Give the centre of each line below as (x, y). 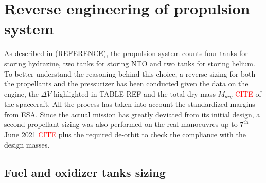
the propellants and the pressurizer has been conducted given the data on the (126, 84)
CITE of (248, 93)
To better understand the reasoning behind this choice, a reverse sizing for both (130, 73)
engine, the (21, 93)
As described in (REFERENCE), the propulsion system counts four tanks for (126, 53)
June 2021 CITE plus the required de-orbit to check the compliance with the (125, 134)
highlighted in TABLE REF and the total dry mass (135, 93)
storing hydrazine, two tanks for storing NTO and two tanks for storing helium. (130, 63)
